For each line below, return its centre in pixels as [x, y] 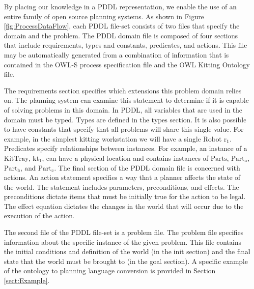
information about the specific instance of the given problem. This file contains [123, 242]
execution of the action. [39, 216]
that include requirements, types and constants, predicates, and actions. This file [126, 45]
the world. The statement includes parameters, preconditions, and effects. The [122, 187]
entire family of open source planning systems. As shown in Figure [104, 16]
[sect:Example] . [27, 280]
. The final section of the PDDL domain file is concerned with [147, 167]
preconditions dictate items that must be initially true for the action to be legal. [125, 196]
